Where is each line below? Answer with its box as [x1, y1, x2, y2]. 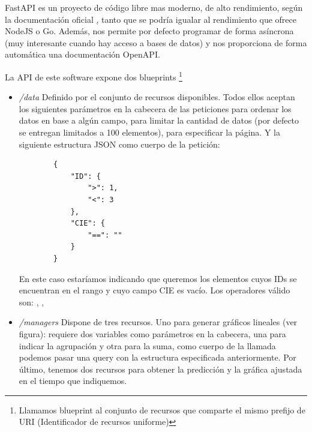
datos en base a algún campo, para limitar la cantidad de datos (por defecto [19, 114, 299, 127]
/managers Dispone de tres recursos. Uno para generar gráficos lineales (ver [19, 316, 298, 328]
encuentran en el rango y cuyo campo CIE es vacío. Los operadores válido [19, 284, 290, 296]
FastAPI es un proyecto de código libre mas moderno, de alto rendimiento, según [5, 1, 303, 13]
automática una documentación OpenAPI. [5, 48, 160, 61]
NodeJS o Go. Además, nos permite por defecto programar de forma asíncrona [5, 25, 294, 37]
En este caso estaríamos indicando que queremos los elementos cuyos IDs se [19, 272, 297, 284]
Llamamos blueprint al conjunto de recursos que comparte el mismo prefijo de [19, 403, 305, 416]
